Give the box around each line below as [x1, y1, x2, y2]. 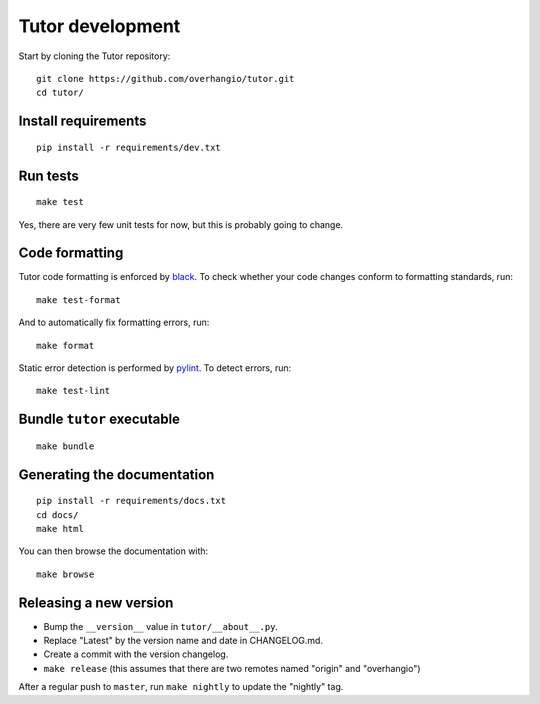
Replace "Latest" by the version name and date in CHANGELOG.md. [43, 635, 324, 647]
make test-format [36, 294, 121, 305]
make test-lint [36, 385, 111, 397]
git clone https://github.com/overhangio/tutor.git [36, 73, 295, 84]
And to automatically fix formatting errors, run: [18, 316, 210, 329]
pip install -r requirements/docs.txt [36, 495, 227, 507]
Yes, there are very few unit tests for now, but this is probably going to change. [18, 218, 344, 230]
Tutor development [18, 15, 181, 37]
